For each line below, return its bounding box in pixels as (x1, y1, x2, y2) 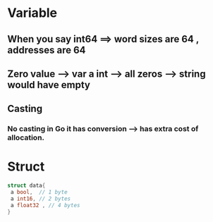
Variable (7, 5, 58, 21)
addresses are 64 (7, 44, 86, 56)
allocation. (7, 132, 44, 142)
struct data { (7, 182, 46, 190)
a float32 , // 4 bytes (10, 202, 80, 209)
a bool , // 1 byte (10, 189, 68, 196)
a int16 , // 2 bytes (10, 195, 71, 202)
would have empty (7, 79, 90, 91)
